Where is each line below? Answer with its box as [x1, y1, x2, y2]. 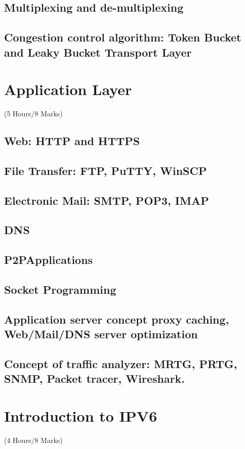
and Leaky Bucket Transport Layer [4, 44, 192, 60]
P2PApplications [4, 252, 93, 267]
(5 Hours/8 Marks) [4, 108, 63, 119]
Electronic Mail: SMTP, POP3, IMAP [4, 192, 209, 208]
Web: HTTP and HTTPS [4, 133, 140, 149]
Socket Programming [4, 281, 116, 297]
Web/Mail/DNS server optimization [4, 326, 198, 342]
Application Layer [4, 79, 132, 100]
